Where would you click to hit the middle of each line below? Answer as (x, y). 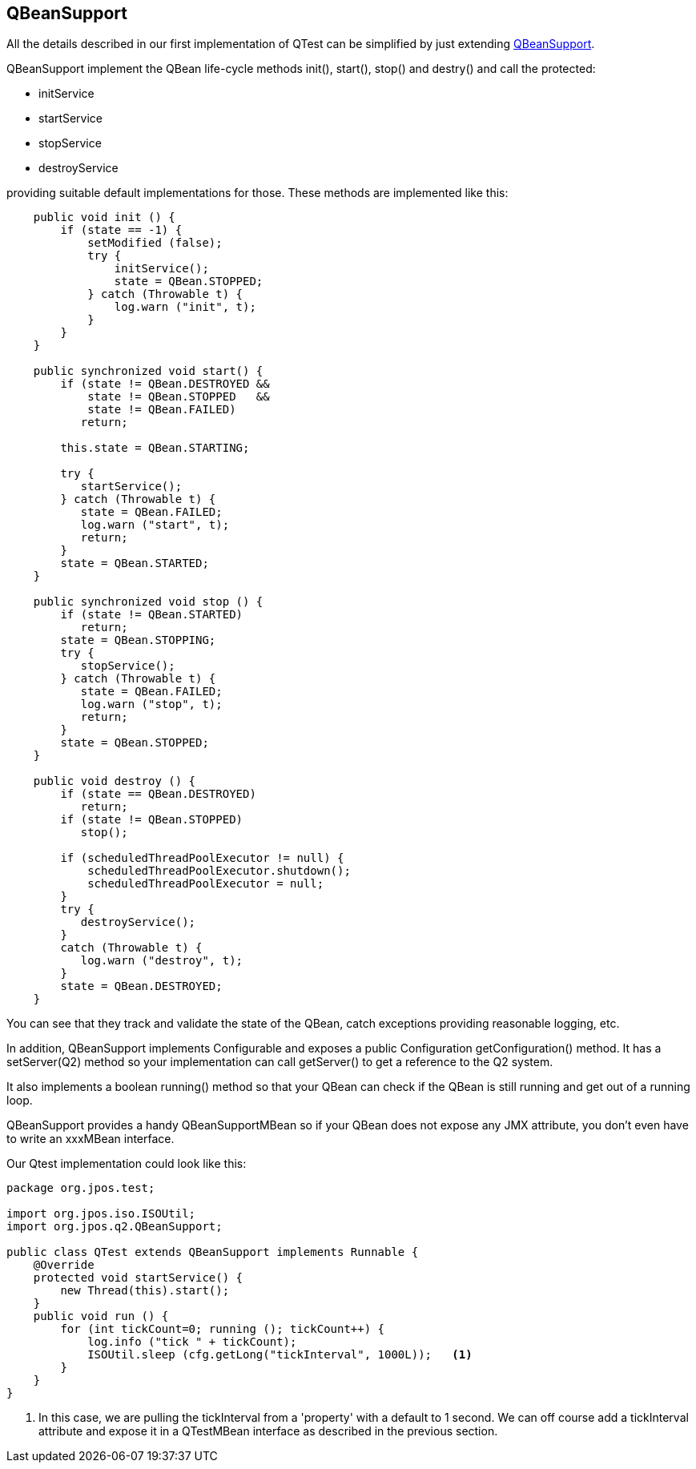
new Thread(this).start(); (145, 1291)
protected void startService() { (138, 1278)
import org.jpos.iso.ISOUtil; (101, 1214)
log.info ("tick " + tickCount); (192, 1342)
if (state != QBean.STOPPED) (152, 820)
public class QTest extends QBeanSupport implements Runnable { (213, 1252)
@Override (64, 1265)
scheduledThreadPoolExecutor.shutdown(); (219, 871)
